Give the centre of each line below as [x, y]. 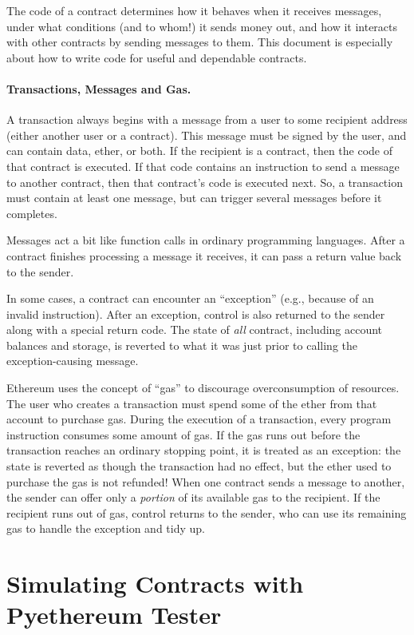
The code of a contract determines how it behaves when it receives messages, [194, 10]
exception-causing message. [73, 361]
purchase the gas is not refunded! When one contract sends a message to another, [206, 481]
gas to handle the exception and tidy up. [106, 528]
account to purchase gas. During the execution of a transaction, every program [199, 419]
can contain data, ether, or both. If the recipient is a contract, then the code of [200, 151]
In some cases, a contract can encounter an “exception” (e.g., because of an [190, 298]
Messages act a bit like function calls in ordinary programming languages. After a [206, 240]
